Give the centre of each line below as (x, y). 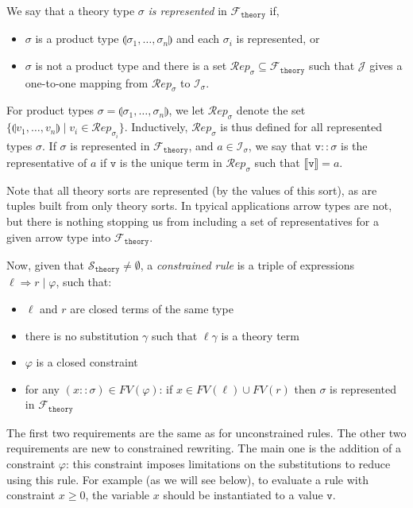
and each (198, 39)
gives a (386, 66)
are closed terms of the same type (152, 309)
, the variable (118, 495)
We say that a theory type (71, 10)
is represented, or (278, 39)
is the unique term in (171, 162)
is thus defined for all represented (301, 127)
